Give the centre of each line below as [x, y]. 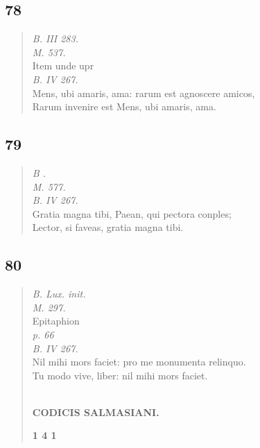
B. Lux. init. [59, 294]
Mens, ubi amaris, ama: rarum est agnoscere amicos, [144, 93]
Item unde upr [63, 66]
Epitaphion [56, 321]
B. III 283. [55, 38]
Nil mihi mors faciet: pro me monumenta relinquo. [139, 362]
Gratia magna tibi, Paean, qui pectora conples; [132, 213]
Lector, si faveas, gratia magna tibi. [108, 227]
